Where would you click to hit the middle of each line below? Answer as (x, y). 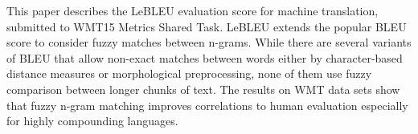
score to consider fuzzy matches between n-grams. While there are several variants (209, 42)
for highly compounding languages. (92, 121)
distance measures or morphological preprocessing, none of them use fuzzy (189, 73)
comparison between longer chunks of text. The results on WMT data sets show (203, 89)
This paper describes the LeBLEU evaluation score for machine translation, (193, 10)
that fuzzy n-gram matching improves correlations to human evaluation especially (207, 105)
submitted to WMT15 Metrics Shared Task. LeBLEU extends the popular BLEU (207, 26)
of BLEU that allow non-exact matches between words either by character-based (205, 57)
